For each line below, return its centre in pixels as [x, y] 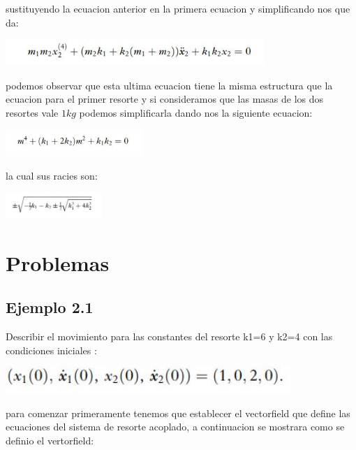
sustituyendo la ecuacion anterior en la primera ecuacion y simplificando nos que [178, 8]
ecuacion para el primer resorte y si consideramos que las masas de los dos [165, 99]
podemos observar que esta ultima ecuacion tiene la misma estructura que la [169, 85]
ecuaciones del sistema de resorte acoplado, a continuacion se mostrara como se [175, 427]
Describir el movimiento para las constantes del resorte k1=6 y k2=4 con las [169, 336]
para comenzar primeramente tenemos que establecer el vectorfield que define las [178, 413]
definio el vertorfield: [50, 441]
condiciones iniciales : [51, 350]
